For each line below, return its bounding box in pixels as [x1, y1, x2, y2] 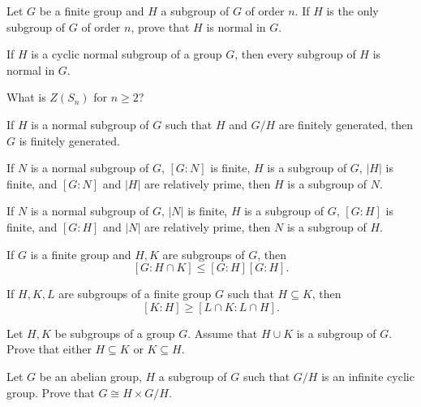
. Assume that [187, 324, 258, 341]
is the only [326, 2, 379, 19]
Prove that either [6, 340, 92, 357]
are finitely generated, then [278, 115, 414, 132]
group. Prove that [6, 383, 95, 401]
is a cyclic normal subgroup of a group [31, 45, 222, 63]
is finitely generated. [19, 132, 120, 149]
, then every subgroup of [234, 45, 356, 63]
